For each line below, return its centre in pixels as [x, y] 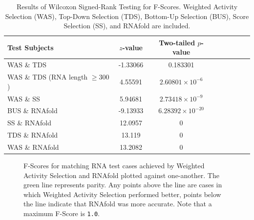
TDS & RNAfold [33, 135]
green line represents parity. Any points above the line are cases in [123, 185]
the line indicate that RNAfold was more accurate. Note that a [118, 204]
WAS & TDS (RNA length [48, 77]
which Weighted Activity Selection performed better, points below [122, 194]
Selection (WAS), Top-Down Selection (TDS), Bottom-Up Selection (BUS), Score [127, 16]
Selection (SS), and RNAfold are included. [127, 26]
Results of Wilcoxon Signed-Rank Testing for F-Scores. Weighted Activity [127, 6]
